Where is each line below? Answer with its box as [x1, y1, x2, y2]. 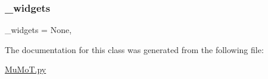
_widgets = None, [5, 24, 72, 36]
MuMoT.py [5, 63, 46, 75]
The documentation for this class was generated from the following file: [5, 43, 264, 55]
